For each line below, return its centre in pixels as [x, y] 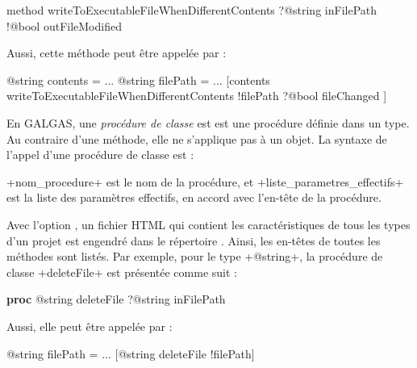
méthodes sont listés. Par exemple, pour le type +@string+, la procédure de [195, 256]
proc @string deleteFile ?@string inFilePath [116, 299]
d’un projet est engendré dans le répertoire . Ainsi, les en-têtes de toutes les [194, 240]
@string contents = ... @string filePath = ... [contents [138, 79]
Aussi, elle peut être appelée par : [90, 326]
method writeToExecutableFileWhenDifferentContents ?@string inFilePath [192, 10]
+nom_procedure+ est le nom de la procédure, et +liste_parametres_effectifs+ [205, 181]
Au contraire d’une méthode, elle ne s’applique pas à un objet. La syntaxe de [197, 138]
